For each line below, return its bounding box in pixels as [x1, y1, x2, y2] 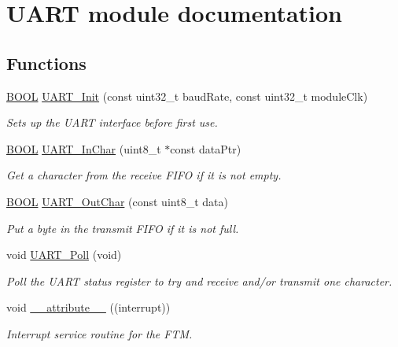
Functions [6, 50, 87, 75]
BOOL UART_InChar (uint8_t [6, 140, 161, 157]
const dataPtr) [170, 140, 241, 157]
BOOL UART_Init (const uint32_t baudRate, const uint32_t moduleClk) [6, 87, 368, 104]
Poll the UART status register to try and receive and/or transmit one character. [6, 272, 392, 289]
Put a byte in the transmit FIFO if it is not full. [6, 220, 239, 236]
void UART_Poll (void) [6, 246, 122, 263]
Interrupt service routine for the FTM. [6, 325, 193, 341]
